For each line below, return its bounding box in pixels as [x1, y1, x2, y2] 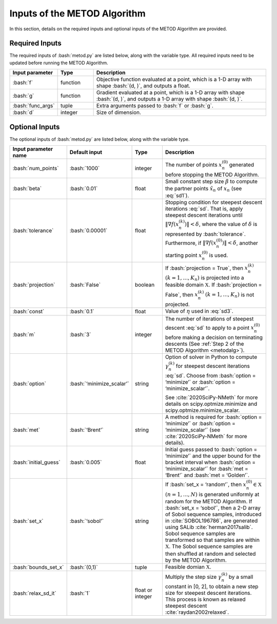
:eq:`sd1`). [165, 192, 189, 199]
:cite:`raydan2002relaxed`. [165, 609, 229, 616]
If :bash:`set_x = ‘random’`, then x [165, 481, 247, 488]
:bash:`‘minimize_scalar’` [69, 380, 129, 387]
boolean [134, 281, 155, 289]
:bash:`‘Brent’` [69, 426, 104, 433]
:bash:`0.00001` [69, 226, 108, 234]
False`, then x [165, 291, 199, 298]
